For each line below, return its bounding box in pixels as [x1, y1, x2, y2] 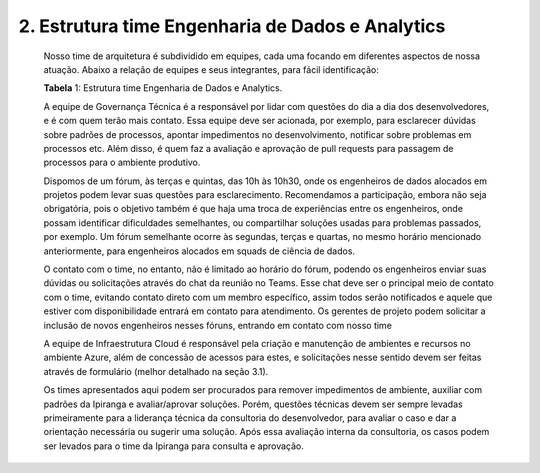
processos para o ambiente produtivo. [43, 156, 201, 169]
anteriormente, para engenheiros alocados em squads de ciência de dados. [43, 245, 355, 257]
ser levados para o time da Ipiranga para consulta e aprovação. [43, 440, 304, 452]
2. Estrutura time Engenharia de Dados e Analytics [18, 15, 446, 37]
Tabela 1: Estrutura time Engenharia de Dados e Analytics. [43, 82, 283, 94]
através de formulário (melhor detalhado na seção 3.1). [43, 365, 269, 377]
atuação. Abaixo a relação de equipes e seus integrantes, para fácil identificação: [43, 63, 379, 75]
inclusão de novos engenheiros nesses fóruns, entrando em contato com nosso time [43, 319, 392, 331]
